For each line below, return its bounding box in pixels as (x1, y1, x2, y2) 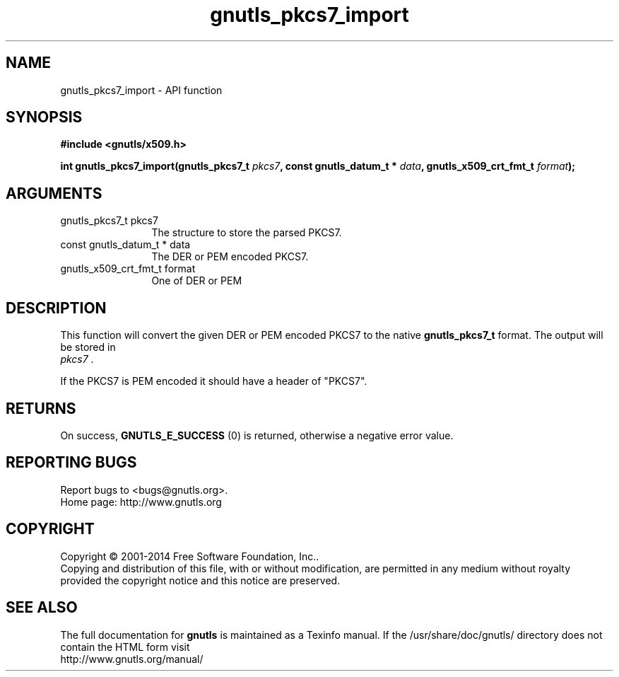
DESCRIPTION (6, 299, 107, 317)
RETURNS (6, 399, 76, 417)
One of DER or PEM (151, 274, 242, 287)
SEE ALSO (6, 598, 78, 617)
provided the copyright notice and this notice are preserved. (60, 574, 341, 586)
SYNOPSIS (6, 108, 83, 127)
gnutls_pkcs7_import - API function (60, 83, 223, 96)
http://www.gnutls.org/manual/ (60, 652, 204, 665)
